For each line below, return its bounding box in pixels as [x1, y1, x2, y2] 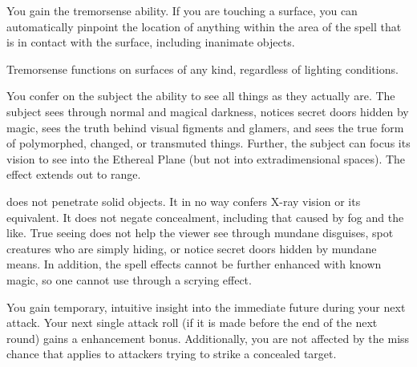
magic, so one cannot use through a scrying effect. [6, 271, 252, 288]
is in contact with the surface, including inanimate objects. [6, 34, 295, 50]
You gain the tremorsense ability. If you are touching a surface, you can [6, 2, 358, 18]
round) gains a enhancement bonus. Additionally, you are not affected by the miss [6, 329, 410, 346]
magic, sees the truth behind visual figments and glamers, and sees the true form [6, 119, 404, 135]
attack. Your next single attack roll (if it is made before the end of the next [6, 314, 378, 331]
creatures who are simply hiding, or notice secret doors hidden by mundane [6, 240, 377, 256]
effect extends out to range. [6, 166, 141, 183]
